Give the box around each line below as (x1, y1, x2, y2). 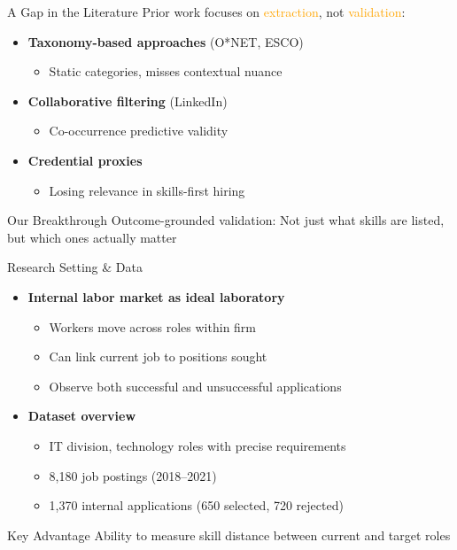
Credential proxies (27, 151, 143, 169)
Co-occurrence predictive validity (49, 121, 228, 140)
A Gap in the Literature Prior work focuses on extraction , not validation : (7, 3, 406, 20)
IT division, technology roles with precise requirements (49, 436, 346, 454)
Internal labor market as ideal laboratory (27, 287, 285, 306)
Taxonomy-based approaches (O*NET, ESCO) (27, 32, 304, 50)
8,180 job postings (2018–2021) (49, 466, 217, 484)
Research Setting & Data (7, 258, 143, 276)
